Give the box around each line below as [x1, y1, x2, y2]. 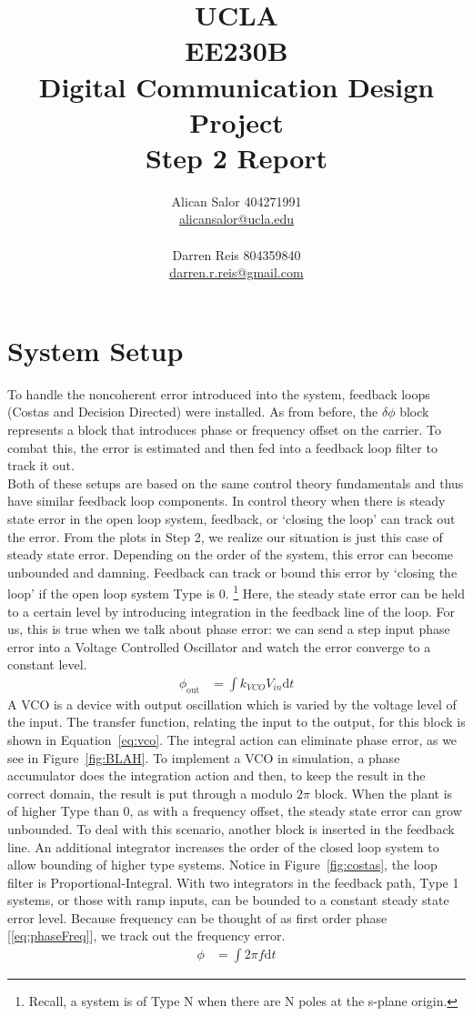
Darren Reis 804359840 [172, 245, 301, 264]
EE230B [185, 32, 288, 69]
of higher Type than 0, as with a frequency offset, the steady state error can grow [7, 801, 462, 820]
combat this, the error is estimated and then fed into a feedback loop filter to [7, 438, 438, 457]
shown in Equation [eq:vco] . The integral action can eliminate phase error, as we [7, 729, 458, 749]
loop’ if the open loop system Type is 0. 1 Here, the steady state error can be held [7, 581, 465, 602]
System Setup [7, 331, 184, 368]
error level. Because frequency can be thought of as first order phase [7, 908, 387, 927]
